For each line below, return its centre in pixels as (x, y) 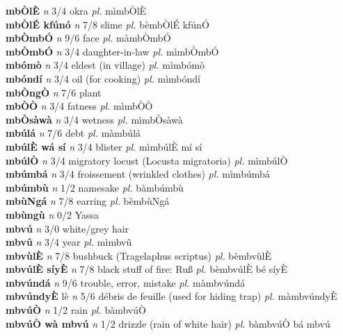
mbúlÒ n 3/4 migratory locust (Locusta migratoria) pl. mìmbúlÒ (147, 160)
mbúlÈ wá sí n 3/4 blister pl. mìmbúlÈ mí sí (104, 146)
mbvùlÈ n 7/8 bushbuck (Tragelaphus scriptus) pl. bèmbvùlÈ (139, 255)
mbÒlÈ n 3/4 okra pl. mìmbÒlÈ (76, 10)
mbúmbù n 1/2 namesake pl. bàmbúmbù (95, 187)
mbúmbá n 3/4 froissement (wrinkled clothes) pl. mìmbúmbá (138, 174)
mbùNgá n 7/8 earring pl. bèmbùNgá (88, 201)
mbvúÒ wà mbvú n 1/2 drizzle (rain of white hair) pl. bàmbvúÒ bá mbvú (168, 323)
